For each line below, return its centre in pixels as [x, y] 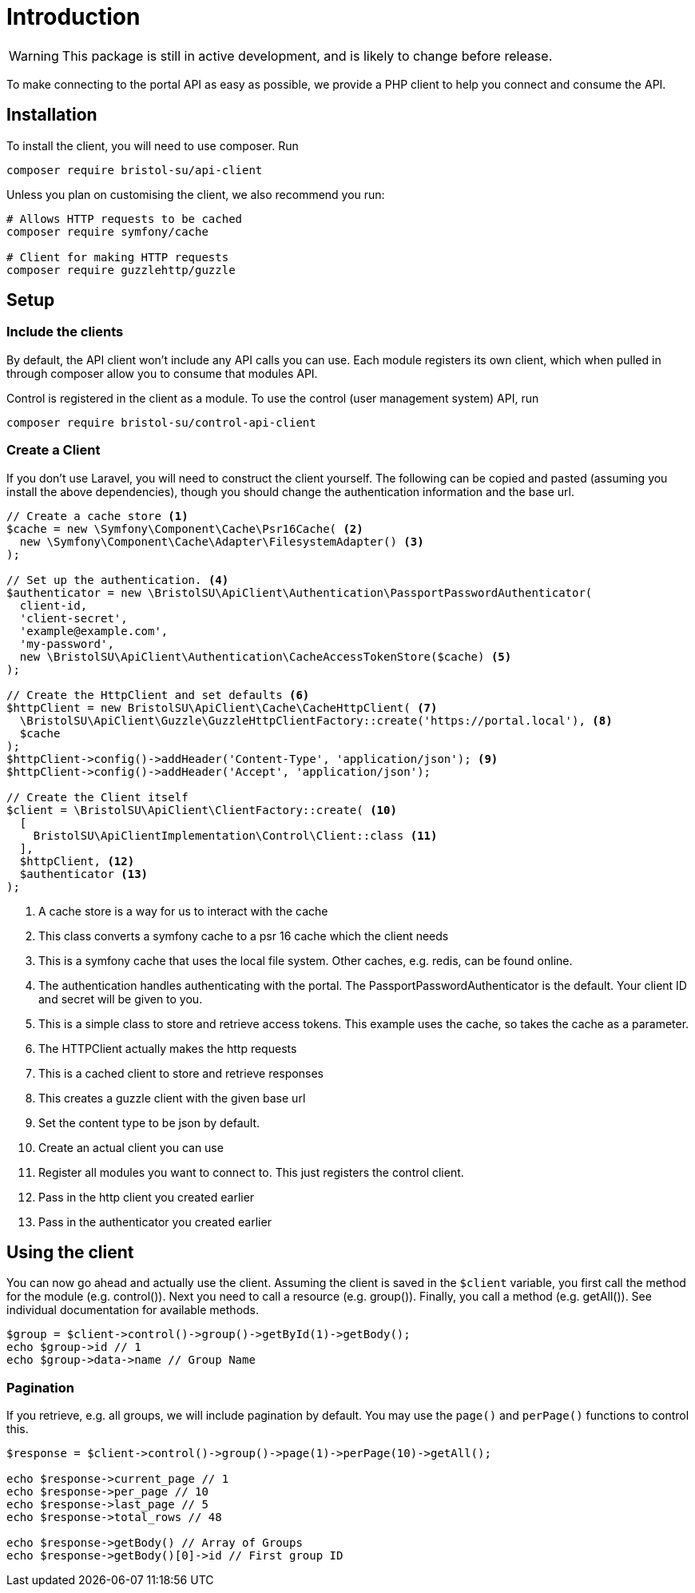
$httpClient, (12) [77, 861]
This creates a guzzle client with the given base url [172, 1098]
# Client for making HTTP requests [118, 257]
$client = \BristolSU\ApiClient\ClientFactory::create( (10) [202, 810]
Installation [52, 115]
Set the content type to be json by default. [149, 1122]
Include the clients [65, 332]
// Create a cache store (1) [97, 516]
